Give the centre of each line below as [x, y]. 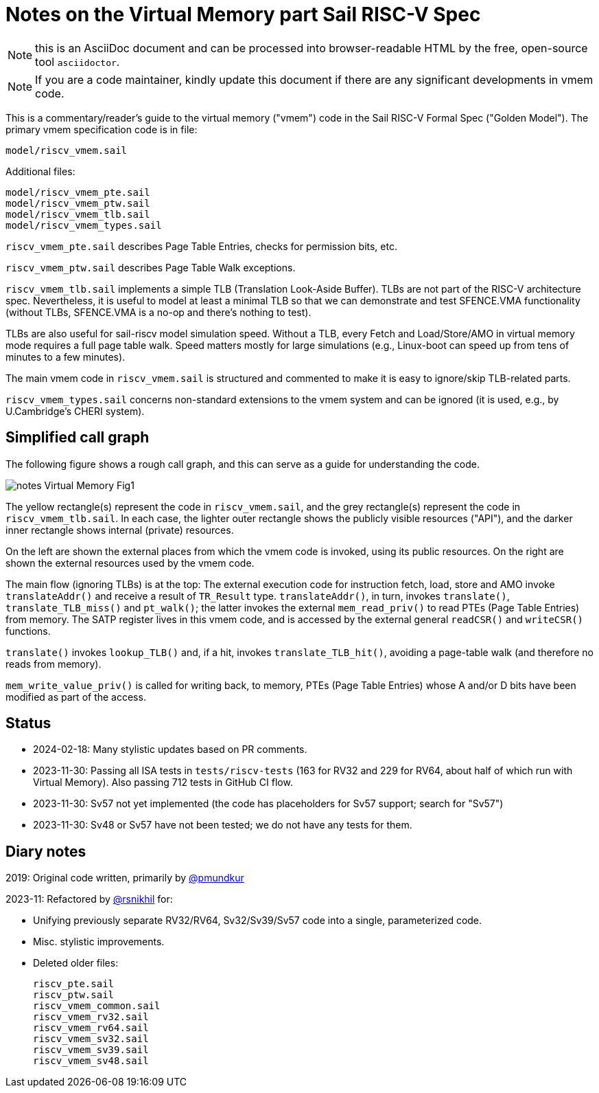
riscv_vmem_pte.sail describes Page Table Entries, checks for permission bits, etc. [201, 246]
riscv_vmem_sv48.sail [91, 1061]
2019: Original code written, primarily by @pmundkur [125, 878]
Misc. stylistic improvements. [99, 942]
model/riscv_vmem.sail [67, 150]
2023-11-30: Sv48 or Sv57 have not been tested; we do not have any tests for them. [223, 825]
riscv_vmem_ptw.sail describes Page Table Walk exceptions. [151, 267]
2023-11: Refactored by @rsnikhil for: [89, 899]
